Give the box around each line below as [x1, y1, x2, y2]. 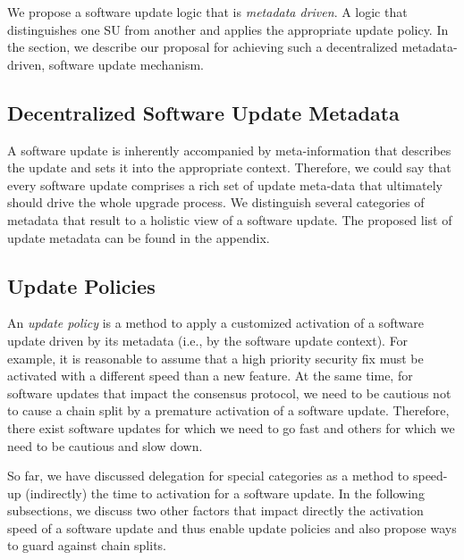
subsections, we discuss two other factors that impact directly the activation [7, 501, 424, 520]
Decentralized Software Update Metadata [7, 98, 400, 126]
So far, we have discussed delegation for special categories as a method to [7, 466, 409, 485]
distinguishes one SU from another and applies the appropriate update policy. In [7, 20, 449, 38]
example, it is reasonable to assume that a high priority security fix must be [7, 348, 424, 367]
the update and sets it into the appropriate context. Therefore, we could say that [7, 158, 451, 177]
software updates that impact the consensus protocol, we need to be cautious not [7, 383, 451, 402]
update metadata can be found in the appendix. [7, 228, 270, 247]
